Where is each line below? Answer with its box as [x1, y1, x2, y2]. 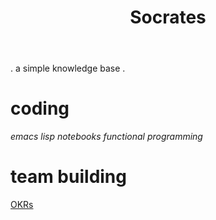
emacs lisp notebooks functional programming [10, 131, 203, 143]
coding [10, 97, 70, 120]
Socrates [129, 6, 207, 29]
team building [10, 166, 127, 188]
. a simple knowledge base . [10, 62, 126, 75]
